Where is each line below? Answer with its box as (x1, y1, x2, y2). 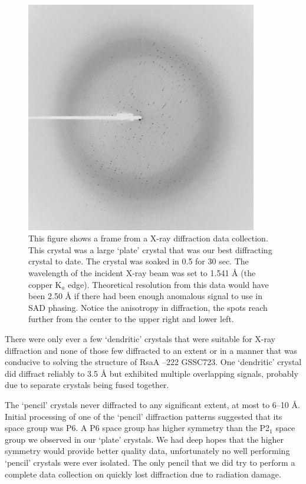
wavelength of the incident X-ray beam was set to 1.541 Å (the (28, 267, 256, 279)
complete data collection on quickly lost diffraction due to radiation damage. (5, 468, 281, 480)
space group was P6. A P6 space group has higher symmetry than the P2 (5, 422, 270, 434)
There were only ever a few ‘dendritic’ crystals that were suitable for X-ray (5, 333, 276, 345)
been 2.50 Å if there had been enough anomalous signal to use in (28, 290, 262, 302)
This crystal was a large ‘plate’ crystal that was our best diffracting (28, 243, 272, 256)
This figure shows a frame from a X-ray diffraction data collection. (28, 232, 268, 244)
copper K (28, 278, 62, 290)
